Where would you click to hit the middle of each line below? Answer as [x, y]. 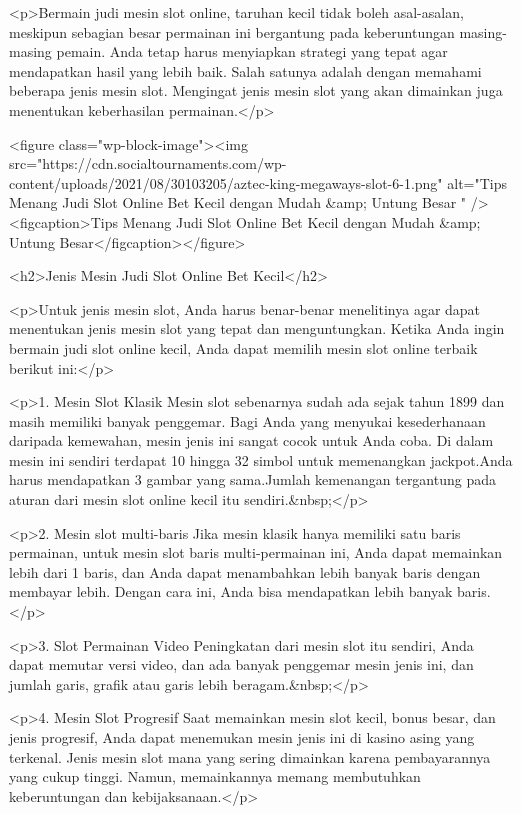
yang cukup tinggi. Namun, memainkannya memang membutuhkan [215, 776]
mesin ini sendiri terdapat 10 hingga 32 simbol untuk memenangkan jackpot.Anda [261, 459]
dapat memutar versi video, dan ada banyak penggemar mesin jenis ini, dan [241, 664]
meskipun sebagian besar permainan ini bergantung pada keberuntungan [232, 31]
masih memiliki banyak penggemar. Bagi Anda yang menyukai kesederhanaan [247, 420]
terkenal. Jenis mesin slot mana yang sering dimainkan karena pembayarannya [250, 756]
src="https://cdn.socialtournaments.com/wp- [148, 163]
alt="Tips [477, 182]
